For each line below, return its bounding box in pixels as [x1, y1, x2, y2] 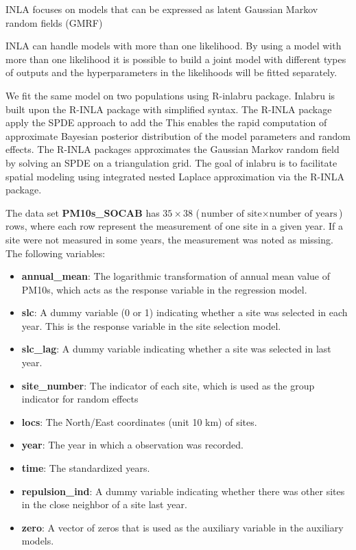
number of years [269, 208, 337, 219]
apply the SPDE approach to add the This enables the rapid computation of [5, 115, 327, 130]
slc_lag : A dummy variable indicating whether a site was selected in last [21, 342, 331, 356]
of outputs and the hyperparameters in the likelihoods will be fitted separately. [5, 65, 337, 80]
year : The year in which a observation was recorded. [21, 438, 244, 452]
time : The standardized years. [21, 461, 150, 475]
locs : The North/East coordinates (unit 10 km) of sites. [21, 414, 257, 429]
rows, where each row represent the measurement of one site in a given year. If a [5, 219, 344, 233]
